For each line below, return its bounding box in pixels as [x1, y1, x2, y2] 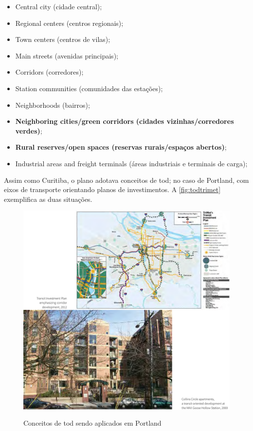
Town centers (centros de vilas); [15, 34, 110, 44]
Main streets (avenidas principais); [15, 50, 118, 60]
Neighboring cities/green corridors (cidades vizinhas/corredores [15, 116, 234, 126]
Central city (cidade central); [15, 1, 102, 11]
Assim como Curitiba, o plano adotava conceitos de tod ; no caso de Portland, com [4, 175, 249, 185]
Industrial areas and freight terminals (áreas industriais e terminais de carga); [15, 158, 248, 168]
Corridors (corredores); [15, 67, 84, 77]
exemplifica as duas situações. [4, 194, 92, 204]
